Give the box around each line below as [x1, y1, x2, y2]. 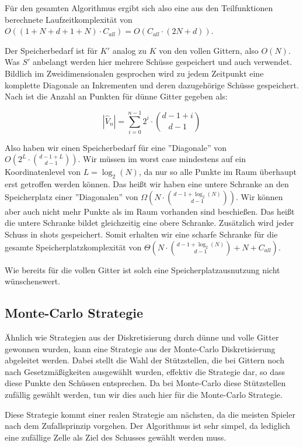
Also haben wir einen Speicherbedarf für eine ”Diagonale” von [5, 141, 227, 153]
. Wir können [236, 190, 283, 202]
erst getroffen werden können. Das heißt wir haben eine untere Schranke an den [5, 178, 289, 190]
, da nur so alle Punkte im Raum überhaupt [138, 166, 297, 178]
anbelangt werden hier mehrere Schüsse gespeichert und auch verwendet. [33, 56, 292, 68]
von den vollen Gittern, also [159, 44, 259, 56]
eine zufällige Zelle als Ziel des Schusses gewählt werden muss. [5, 431, 227, 443]
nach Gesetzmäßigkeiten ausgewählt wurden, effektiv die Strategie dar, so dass [5, 365, 285, 377]
